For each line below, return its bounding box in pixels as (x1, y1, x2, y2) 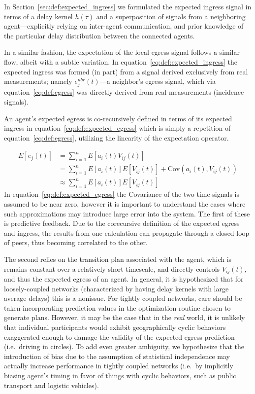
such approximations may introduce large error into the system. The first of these (4, 208, 250, 218)
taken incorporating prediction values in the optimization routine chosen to (4, 302, 231, 313)
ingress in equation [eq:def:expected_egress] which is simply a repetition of (4, 123, 231, 133)
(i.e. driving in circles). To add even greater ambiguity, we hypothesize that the (4, 341, 244, 352)
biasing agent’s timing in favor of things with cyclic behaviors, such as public (4, 370, 236, 380)
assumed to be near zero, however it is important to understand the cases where (4, 198, 246, 209)
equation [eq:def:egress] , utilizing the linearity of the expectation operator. (4, 132, 229, 143)
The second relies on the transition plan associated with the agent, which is (4, 253, 232, 264)
